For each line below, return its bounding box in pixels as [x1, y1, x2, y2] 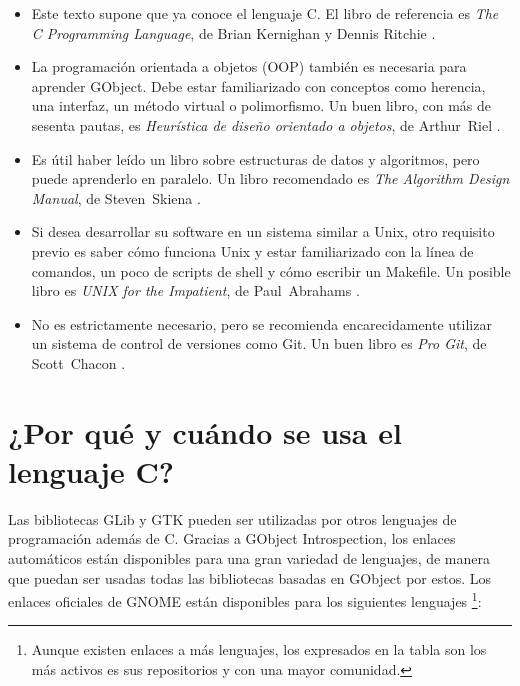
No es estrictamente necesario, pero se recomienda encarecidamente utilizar [31, 313, 492, 334]
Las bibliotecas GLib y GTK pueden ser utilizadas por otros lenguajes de [8, 508, 457, 529]
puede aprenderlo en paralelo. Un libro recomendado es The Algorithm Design [31, 168, 510, 189]
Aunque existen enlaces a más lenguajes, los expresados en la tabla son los [31, 639, 487, 660]
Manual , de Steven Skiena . [31, 187, 201, 208]
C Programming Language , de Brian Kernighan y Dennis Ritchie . [31, 22, 436, 43]
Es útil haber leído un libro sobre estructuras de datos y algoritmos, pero [31, 148, 480, 169]
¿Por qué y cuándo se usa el [8, 411, 402, 452]
